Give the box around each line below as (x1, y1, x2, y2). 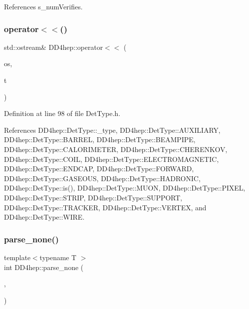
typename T (40, 252, 77, 262)
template (4, 252, 31, 262)
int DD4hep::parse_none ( (4, 262, 83, 272)
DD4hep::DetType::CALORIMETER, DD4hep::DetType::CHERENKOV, (4, 144, 227, 154)
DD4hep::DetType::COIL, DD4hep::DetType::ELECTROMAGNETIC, (4, 154, 219, 164)
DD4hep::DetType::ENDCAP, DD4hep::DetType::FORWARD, (4, 163, 194, 174)
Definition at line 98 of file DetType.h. (4, 108, 121, 118)
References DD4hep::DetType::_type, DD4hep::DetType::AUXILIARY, (4, 124, 221, 135)
